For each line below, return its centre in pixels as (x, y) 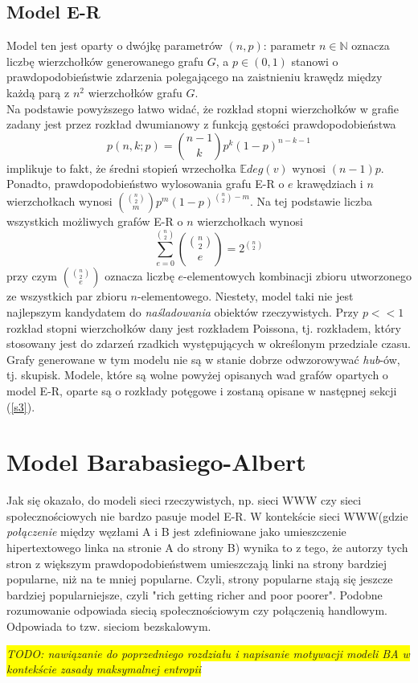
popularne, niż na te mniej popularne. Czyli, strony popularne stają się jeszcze (200, 579)
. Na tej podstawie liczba (311, 200)
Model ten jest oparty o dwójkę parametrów (115, 45)
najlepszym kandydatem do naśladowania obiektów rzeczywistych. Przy (183, 311)
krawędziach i (330, 184)
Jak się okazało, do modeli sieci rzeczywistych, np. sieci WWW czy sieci (184, 500)
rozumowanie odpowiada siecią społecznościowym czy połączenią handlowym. (197, 610)
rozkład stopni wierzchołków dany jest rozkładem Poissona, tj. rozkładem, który (204, 327)
